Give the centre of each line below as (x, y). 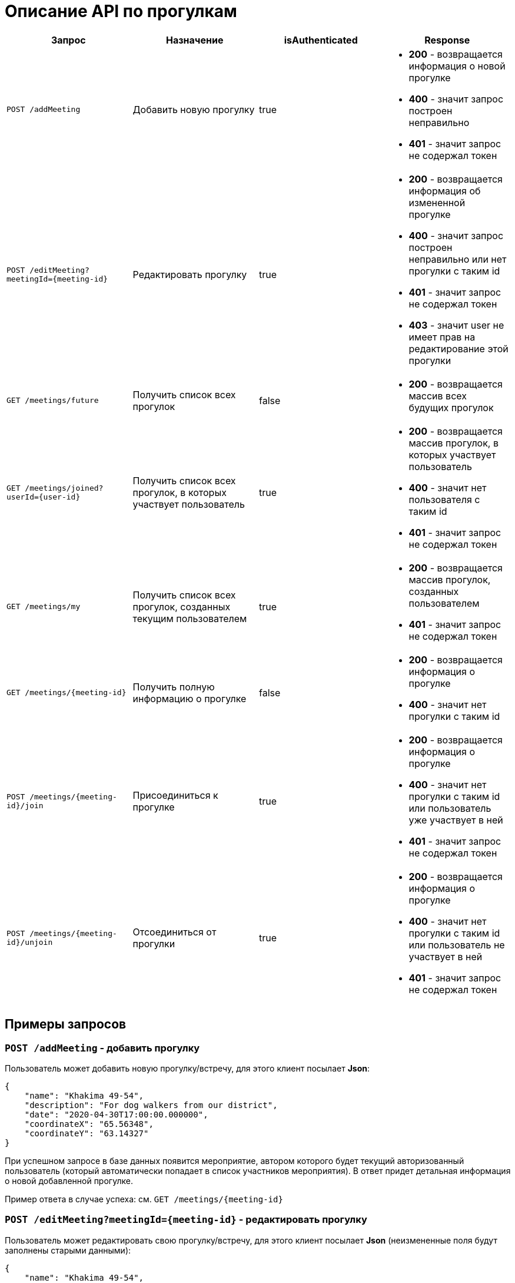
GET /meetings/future (53, 401)
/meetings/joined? (64, 488)
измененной (437, 202)
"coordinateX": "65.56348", (89, 1124)
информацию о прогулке (190, 698)
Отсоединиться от (175, 932)
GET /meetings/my (44, 607)
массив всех (438, 396)
